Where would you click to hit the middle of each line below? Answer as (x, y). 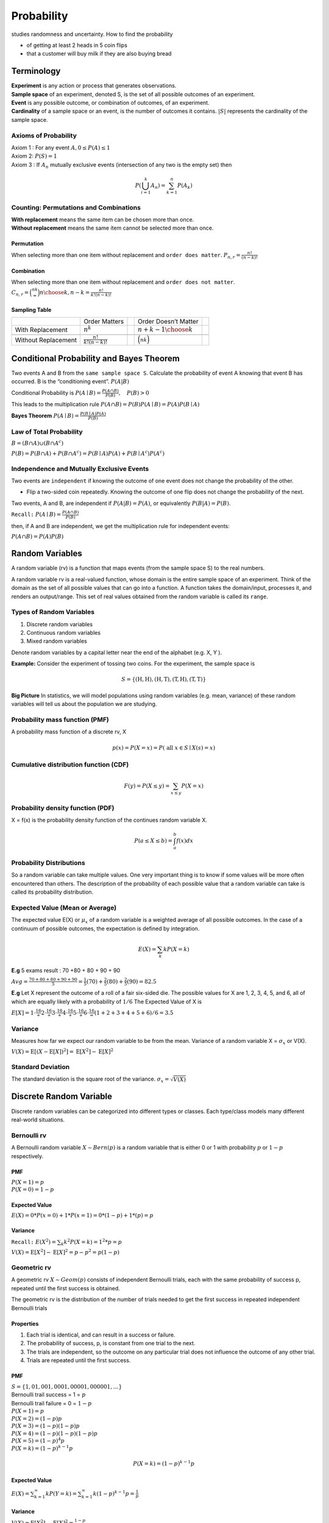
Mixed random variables (57, 641)
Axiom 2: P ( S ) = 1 (34, 156)
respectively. (27, 1156)
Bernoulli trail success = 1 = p (48, 1394)
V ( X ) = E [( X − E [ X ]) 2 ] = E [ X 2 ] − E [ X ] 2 (62, 1051)
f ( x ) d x (185, 841)
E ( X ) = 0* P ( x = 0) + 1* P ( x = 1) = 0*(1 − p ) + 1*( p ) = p (82, 1216)
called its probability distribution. (52, 892)
